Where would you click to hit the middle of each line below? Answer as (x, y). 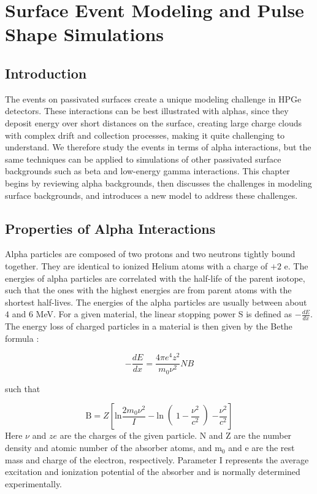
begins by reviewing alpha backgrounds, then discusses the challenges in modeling (158, 183)
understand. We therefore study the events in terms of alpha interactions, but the (158, 147)
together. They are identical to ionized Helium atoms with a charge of (136, 265)
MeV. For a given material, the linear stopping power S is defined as (164, 314)
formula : (22, 338)
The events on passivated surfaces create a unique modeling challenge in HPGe (153, 98)
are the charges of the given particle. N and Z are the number (176, 435)
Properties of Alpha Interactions (110, 228)
